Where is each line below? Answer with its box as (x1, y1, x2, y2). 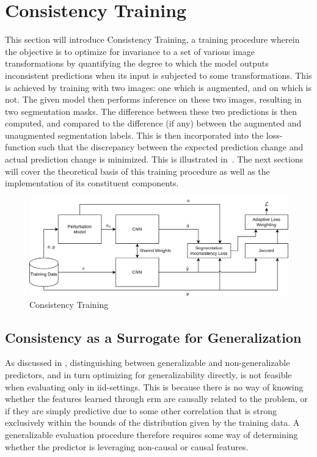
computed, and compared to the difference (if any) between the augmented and (5, 117, 302, 130)
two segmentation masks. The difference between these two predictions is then (5, 104, 297, 117)
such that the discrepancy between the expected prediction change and (38, 141, 304, 153)
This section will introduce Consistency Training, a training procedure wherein (5, 33, 300, 46)
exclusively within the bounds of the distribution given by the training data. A (5, 416, 300, 429)
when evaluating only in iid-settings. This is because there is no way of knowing (5, 380, 304, 393)
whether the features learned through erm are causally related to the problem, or (5, 392, 308, 405)
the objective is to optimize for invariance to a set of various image (5, 45, 255, 57)
